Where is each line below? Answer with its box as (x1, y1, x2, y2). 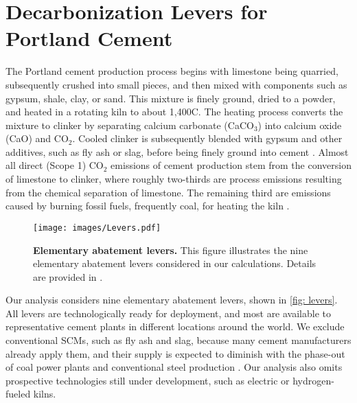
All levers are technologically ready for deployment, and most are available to (5, 306, 331, 320)
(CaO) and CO (5, 131, 69, 146)
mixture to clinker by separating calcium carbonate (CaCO (5, 117, 254, 132)
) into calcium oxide (257, 117, 342, 132)
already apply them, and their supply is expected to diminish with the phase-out (5, 346, 345, 360)
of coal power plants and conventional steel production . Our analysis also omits (5, 360, 343, 374)
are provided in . (33, 269, 103, 284)
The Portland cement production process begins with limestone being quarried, (5, 64, 338, 78)
